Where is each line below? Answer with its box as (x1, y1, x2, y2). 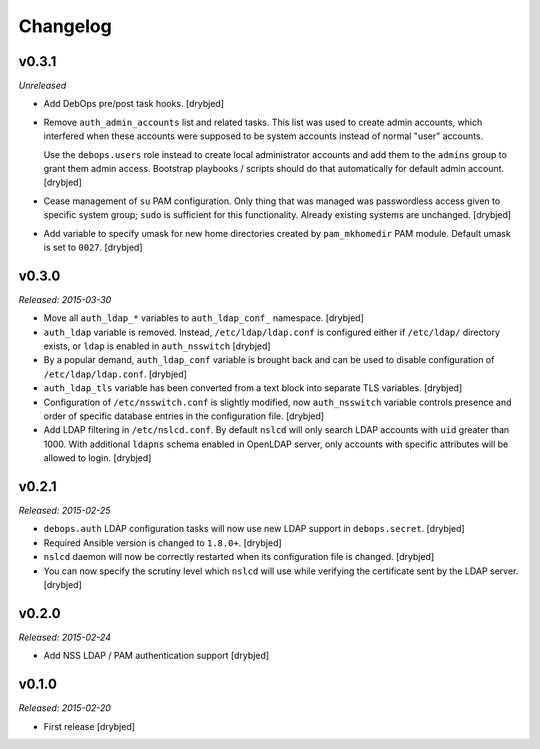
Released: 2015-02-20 (18, 702, 112, 714)
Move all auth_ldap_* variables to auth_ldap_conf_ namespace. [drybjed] (43, 312, 365, 324)
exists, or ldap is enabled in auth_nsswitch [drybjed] (43, 340, 271, 352)
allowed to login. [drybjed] (43, 452, 152, 464)
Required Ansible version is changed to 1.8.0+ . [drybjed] (43, 536, 282, 549)
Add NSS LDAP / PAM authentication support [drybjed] (43, 650, 270, 662)
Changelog (18, 15, 112, 37)
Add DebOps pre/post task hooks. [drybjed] (43, 98, 225, 110)
